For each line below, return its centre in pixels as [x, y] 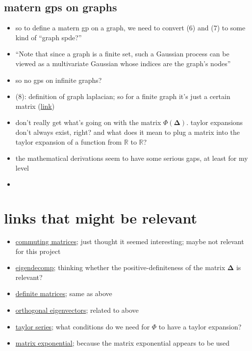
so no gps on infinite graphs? [59, 80]
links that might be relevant [101, 218]
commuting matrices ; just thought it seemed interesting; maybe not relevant [130, 241]
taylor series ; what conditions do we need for [83, 326]
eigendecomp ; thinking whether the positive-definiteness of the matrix [120, 267]
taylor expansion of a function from [69, 141]
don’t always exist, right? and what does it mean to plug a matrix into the [128, 132]
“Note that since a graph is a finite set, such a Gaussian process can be [122, 54]
